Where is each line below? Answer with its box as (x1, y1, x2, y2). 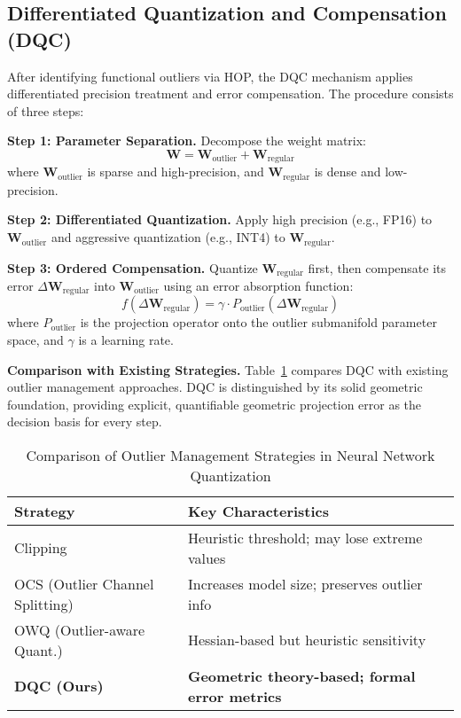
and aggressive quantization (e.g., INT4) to (51, 228, 285, 246)
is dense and (314, 162, 381, 181)
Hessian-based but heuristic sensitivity (187, 629, 426, 651)
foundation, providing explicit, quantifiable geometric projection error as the (7, 394, 422, 413)
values (187, 547, 226, 568)
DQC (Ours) (14, 675, 104, 697)
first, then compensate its (308, 258, 447, 277)
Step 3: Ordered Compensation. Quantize (7, 258, 258, 277)
